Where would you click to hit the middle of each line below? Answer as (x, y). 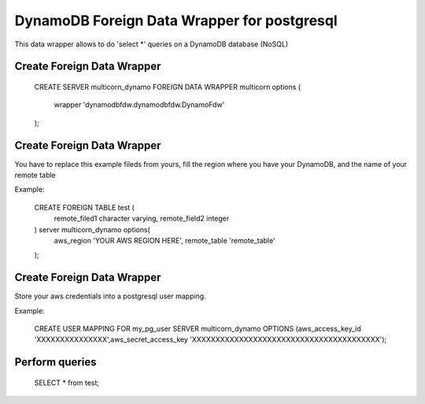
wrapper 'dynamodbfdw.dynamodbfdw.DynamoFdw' (139, 105)
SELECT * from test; (67, 383)
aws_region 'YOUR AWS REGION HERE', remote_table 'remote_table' (164, 240)
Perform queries (55, 362)
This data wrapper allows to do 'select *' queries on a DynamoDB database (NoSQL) (152, 44)
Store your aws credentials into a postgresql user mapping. (110, 296)
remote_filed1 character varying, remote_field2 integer (142, 219)
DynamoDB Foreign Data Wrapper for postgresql (176, 20)
